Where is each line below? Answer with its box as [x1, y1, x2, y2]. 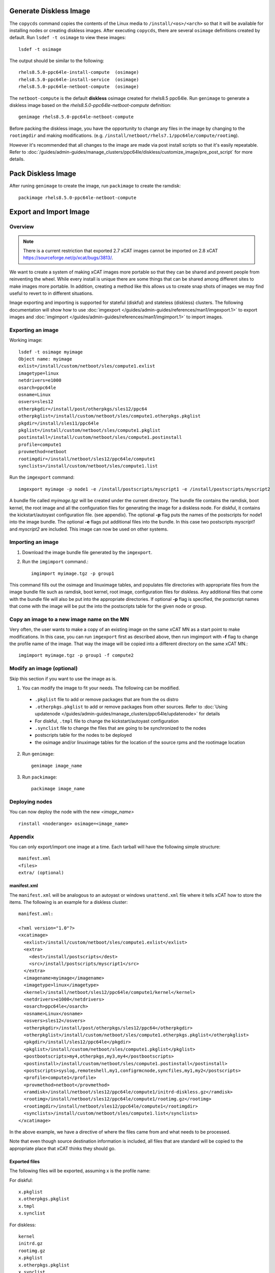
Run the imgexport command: [9, 474, 75, 481]
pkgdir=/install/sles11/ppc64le [18, 420, 99, 426]
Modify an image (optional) [9, 665, 78, 672]
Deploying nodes [9, 798, 53, 806]
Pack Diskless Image [9, 170, 76, 178]
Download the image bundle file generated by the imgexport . [22, 549, 152, 555]
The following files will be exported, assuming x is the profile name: [9, 1168, 151, 1174]
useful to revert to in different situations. [9, 290, 94, 296]
